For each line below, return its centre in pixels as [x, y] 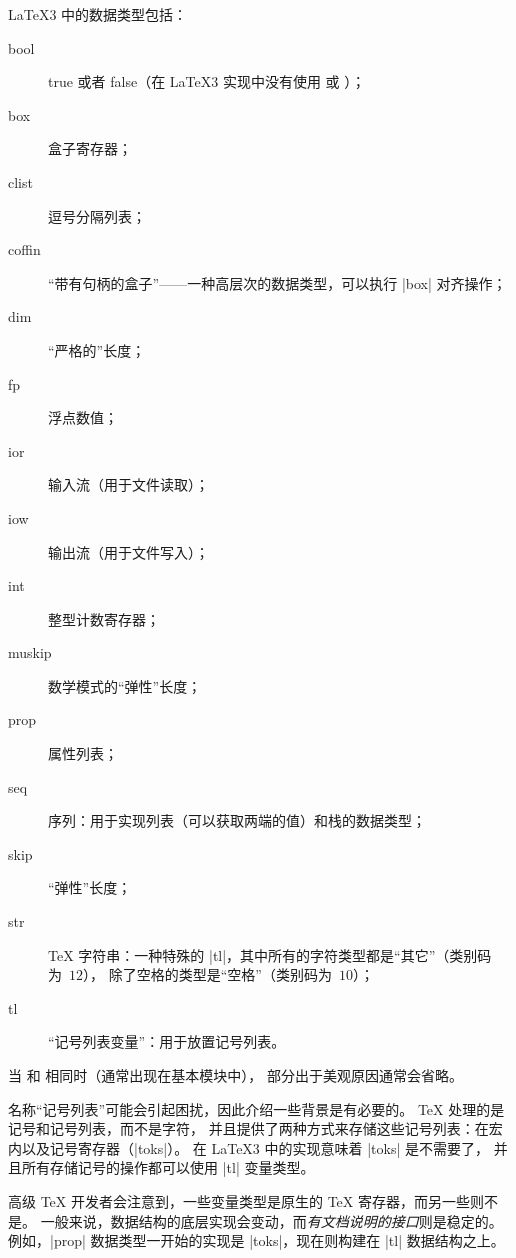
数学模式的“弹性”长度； [125, 685]
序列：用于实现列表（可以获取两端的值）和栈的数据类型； [237, 820]
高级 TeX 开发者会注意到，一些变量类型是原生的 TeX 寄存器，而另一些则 [246, 1200]
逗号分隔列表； [97, 215]
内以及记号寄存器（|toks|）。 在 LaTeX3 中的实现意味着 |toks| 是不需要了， [248, 1147]
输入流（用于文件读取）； [128, 484]
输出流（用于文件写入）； [128, 551]
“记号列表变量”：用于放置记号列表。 [167, 1041]
